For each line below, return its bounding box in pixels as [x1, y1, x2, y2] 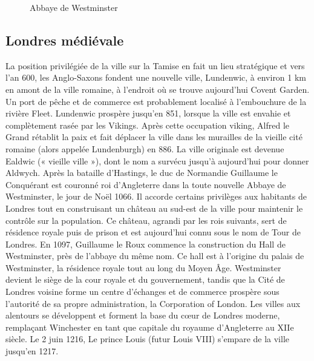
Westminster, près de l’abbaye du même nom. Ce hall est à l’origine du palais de [5, 249, 304, 262]
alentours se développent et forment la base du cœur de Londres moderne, [5, 309, 280, 322]
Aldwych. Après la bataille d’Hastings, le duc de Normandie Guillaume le [5, 166, 278, 179]
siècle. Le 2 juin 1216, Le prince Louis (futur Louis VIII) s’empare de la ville [5, 332, 290, 345]
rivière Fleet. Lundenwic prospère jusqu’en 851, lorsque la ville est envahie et [5, 107, 291, 120]
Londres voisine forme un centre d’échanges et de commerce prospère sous [5, 285, 280, 298]
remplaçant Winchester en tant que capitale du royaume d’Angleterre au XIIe [5, 320, 294, 333]
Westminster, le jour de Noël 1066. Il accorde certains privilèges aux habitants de [5, 190, 307, 203]
